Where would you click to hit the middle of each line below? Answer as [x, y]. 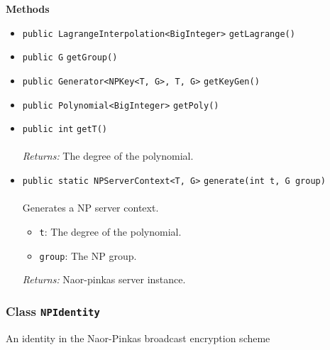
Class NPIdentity [53, 311]
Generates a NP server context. [90, 208]
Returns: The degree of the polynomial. [108, 156]
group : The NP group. [88, 255]
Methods [28, 9]
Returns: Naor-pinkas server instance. [104, 279]
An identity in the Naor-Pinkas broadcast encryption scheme [138, 338]
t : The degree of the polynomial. [110, 231]
